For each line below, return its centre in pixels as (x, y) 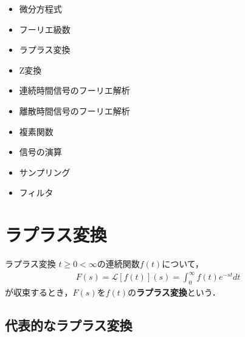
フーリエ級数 (45, 29)
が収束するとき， (39, 292)
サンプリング (45, 172)
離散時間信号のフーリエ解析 (74, 110)
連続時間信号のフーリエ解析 (74, 90)
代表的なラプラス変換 (69, 325)
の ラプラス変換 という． (174, 292)
